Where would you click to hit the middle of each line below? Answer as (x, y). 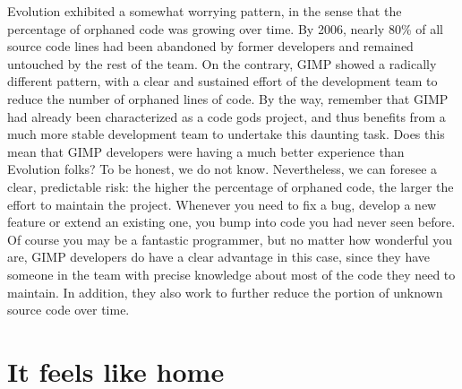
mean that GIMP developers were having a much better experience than (206, 151)
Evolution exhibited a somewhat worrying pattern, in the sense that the (205, 11)
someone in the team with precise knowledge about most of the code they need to (231, 274)
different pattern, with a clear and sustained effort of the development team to (222, 81)
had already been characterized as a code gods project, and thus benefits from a (227, 116)
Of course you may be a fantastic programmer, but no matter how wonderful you (230, 239)
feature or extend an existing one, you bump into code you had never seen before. (231, 222)
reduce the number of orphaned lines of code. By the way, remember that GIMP (228, 98)
